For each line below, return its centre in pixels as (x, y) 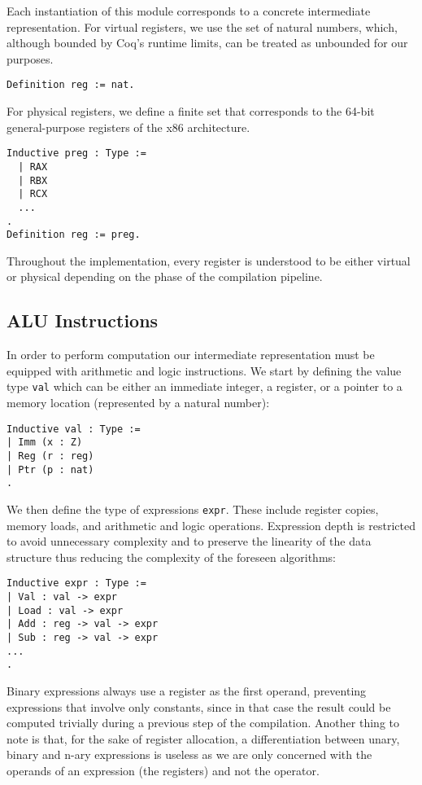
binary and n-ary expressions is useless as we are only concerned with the (189, 754)
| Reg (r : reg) (50, 456)
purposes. (30, 58)
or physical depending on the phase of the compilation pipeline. (165, 276)
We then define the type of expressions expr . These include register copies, (193, 509)
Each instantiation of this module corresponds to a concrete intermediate (189, 11)
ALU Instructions (83, 320)
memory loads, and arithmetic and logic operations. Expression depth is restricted (211, 525)
